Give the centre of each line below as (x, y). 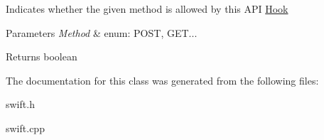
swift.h (20, 104)
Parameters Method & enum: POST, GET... (102, 32)
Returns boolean (42, 56)
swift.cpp (25, 128)
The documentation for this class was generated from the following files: (162, 80)
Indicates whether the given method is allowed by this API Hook (147, 9)
